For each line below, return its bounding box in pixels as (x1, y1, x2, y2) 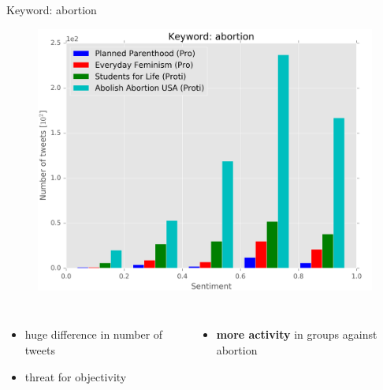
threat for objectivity (24, 368, 127, 384)
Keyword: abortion (6, 2, 97, 17)
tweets (24, 342, 55, 358)
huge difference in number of (24, 326, 163, 343)
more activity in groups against (216, 326, 377, 343)
